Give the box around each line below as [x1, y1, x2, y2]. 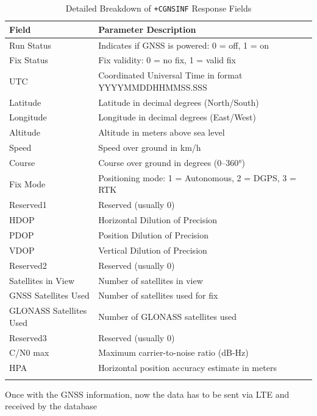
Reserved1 [9, 198, 47, 211]
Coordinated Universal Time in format [98, 69, 243, 81]
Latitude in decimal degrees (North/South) [98, 95, 259, 108]
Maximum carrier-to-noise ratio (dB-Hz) [98, 346, 249, 359]
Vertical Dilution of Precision [98, 243, 207, 256]
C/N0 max [9, 346, 49, 359]
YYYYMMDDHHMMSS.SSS [98, 80, 207, 93]
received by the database [5, 400, 97, 412]
